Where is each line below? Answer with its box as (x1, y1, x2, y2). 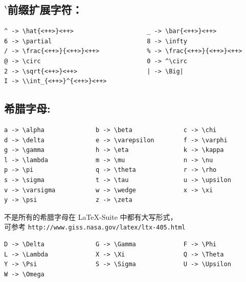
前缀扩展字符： (7, 2, 83, 17)
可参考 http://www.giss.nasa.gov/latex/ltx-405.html (4, 221, 186, 232)
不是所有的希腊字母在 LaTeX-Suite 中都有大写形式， (4, 211, 177, 222)
